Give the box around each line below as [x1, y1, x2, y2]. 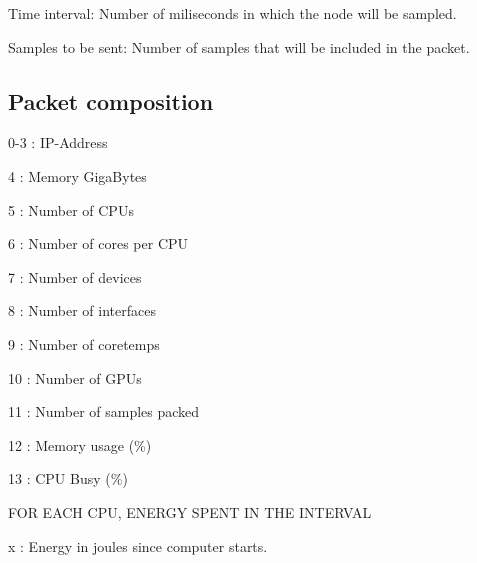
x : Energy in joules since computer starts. [8, 535, 268, 556]
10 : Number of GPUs [8, 367, 142, 388]
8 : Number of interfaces [8, 300, 156, 321]
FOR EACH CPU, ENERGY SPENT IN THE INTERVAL [8, 501, 372, 522]
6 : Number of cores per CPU [8, 233, 189, 254]
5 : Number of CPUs [8, 199, 134, 220]
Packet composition [8, 85, 214, 116]
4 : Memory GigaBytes [8, 165, 147, 186]
